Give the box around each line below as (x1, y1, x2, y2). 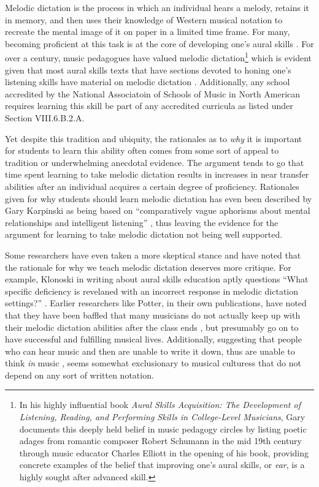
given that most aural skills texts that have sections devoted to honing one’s (5, 63, 291, 76)
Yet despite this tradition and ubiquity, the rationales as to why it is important (5, 132, 302, 145)
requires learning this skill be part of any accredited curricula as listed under (5, 99, 293, 112)
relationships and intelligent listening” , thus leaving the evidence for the (5, 216, 279, 228)
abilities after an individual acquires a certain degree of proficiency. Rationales (5, 179, 299, 192)
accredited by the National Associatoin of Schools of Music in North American (5, 87, 301, 100)
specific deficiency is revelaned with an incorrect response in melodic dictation (5, 284, 299, 297)
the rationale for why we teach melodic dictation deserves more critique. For (5, 260, 291, 273)
